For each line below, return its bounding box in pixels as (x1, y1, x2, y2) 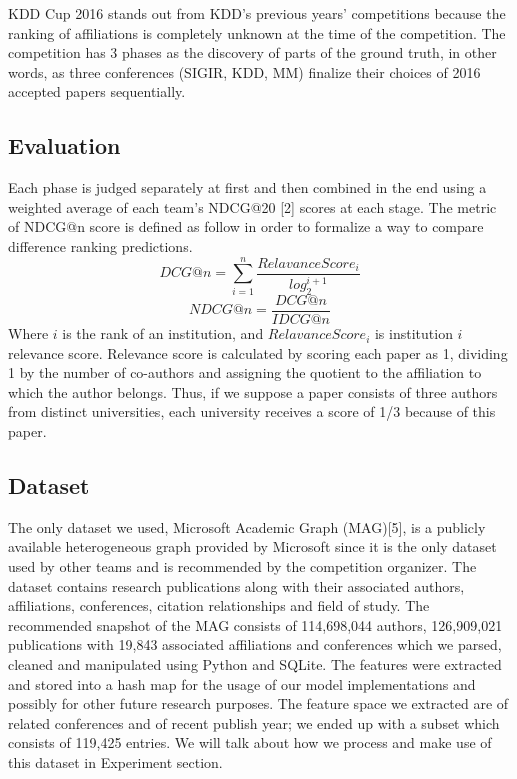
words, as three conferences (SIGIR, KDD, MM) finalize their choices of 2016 (8, 61, 481, 82)
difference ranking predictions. (8, 235, 193, 256)
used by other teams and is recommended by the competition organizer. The (8, 556, 477, 577)
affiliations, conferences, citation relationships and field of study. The (8, 595, 430, 616)
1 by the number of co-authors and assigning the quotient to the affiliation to (8, 362, 482, 383)
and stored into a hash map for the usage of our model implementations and (8, 673, 476, 694)
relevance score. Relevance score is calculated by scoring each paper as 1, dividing (8, 342, 508, 363)
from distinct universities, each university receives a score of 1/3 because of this (8, 401, 496, 422)
